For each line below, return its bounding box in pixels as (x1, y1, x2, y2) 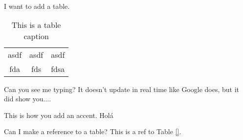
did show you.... (4, 93, 51, 104)
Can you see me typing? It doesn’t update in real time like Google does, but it (4, 84, 240, 94)
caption (23, 30, 49, 42)
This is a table (11, 19, 61, 30)
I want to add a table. (4, 1, 70, 11)
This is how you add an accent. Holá (4, 110, 113, 120)
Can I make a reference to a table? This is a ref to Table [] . (4, 126, 181, 137)
